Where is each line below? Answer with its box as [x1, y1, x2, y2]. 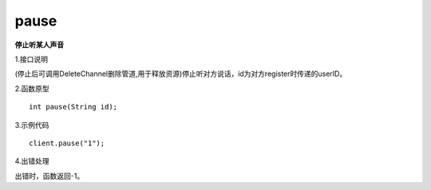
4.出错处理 [14, 156, 49, 166]
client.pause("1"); [29, 138, 105, 148]
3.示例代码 [14, 120, 49, 129]
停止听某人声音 [14, 40, 64, 49]
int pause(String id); [29, 102, 118, 112]
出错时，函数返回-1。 [14, 171, 85, 180]
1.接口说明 [14, 54, 48, 64]
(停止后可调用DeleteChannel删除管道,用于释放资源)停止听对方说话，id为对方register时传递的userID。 [14, 69, 347, 79]
